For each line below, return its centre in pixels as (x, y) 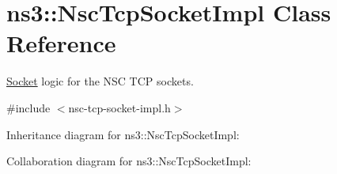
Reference (61, 43)
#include (28, 107)
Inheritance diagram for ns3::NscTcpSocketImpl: (123, 134)
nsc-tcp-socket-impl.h (119, 107)
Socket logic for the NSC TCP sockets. (100, 81)
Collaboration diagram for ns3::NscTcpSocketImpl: (129, 161)
